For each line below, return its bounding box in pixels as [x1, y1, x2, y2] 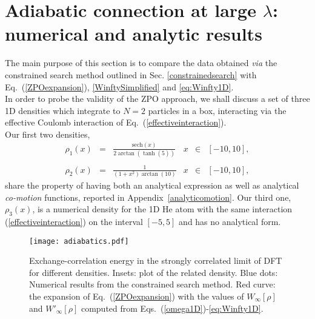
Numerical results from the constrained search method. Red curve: [29, 278, 276, 290]
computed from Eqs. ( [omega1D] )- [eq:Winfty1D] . [81, 301, 264, 314]
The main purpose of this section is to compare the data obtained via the [5, 56, 277, 69]
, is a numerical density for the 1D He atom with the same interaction [32, 203, 293, 215]
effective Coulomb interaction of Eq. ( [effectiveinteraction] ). [5, 116, 227, 129]
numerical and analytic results [5, 21, 262, 46]
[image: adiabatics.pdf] [29, 237, 129, 246]
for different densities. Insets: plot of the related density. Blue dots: [29, 266, 278, 278]
